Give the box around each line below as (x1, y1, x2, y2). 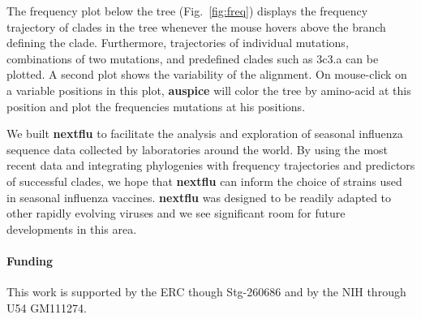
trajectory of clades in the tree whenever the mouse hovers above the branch (6, 18, 386, 35)
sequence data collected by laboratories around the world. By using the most (6, 140, 389, 157)
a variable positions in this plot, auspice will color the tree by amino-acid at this (6, 81, 411, 98)
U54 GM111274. (6, 299, 87, 316)
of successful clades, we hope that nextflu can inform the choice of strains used (6, 172, 402, 189)
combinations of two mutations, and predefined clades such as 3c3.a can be (6, 50, 379, 67)
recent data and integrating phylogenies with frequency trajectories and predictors (6, 157, 415, 174)
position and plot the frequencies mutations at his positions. (6, 97, 306, 114)
